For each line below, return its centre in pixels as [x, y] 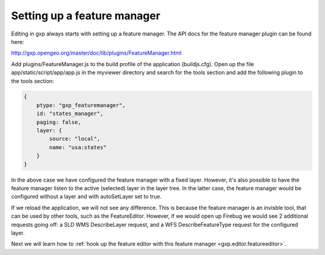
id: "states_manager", [70, 114]
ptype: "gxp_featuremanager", [81, 105]
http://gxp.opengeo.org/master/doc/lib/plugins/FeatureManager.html [96, 53]
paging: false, [59, 122]
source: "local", [75, 139]
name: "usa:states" [78, 147]
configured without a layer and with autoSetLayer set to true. [86, 197]
